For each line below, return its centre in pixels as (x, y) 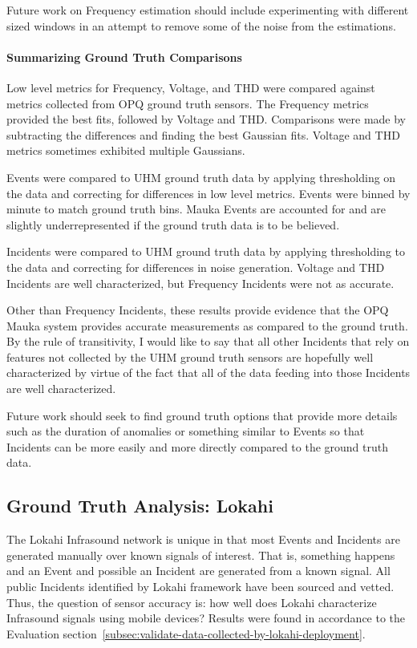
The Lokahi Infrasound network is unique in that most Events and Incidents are (203, 539)
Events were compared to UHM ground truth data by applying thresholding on (201, 177)
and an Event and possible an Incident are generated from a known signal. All (198, 571)
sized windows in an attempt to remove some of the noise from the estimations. (201, 25)
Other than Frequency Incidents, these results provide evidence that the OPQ (198, 310)
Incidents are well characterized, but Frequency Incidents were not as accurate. (200, 283)
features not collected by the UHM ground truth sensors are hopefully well (190, 356)
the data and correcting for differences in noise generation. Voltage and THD (196, 267)
